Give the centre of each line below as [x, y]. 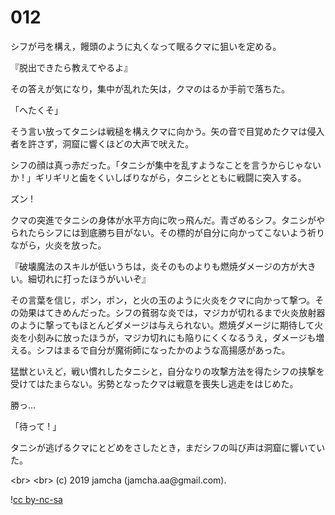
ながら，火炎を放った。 [58, 245]
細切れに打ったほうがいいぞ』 [89, 278]
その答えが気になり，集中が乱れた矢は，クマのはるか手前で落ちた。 [150, 88]
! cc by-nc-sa [36, 499]
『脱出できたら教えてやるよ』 [71, 67]
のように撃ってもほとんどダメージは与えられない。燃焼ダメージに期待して [162, 325]
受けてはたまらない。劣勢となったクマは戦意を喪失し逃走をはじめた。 [154, 383]
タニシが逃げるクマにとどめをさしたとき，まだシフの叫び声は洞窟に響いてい [168, 447]
